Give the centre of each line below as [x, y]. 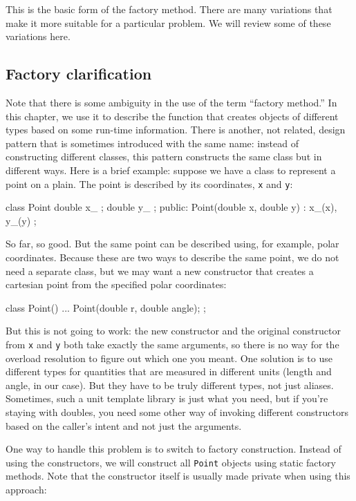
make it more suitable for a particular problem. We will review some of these [168, 22]
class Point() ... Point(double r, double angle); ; [106, 307]
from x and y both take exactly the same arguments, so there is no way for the [172, 344]
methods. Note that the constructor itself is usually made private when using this [178, 476]
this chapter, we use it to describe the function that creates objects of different [172, 116]
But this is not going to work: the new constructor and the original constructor [173, 331]
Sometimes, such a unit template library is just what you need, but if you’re [167, 398]
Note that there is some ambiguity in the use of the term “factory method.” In [171, 102]
